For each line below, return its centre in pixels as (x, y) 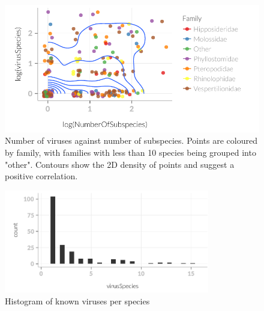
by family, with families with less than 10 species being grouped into (130, 152)
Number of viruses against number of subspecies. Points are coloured (131, 140)
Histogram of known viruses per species (77, 300)
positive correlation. (41, 176)
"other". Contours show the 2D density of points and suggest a (120, 164)
